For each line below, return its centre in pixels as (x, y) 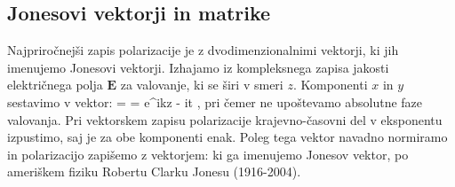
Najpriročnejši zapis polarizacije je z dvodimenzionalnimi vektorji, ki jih (203, 50)
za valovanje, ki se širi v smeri (202, 85)
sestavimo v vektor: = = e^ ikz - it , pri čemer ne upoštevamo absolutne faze (215, 101)
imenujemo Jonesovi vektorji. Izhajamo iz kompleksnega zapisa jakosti (198, 67)
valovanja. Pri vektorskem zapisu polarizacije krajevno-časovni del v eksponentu (225, 119)
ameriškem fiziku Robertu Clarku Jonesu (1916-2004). (154, 171)
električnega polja (55, 85)
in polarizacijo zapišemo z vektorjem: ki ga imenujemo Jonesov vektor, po (208, 154)
